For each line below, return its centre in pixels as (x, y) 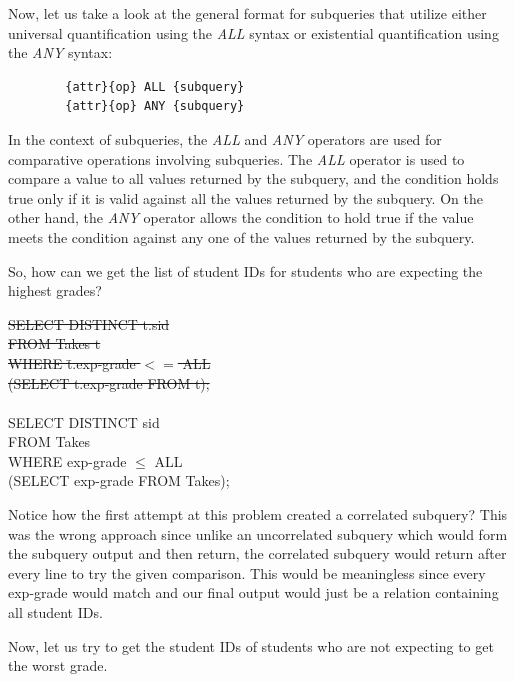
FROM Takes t (54, 343)
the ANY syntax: (60, 52)
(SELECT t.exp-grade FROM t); (109, 382)
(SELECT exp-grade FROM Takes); (119, 480)
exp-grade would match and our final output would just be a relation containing (253, 592)
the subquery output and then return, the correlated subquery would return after (257, 553)
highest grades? (55, 290)
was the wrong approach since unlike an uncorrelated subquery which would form (258, 533)
